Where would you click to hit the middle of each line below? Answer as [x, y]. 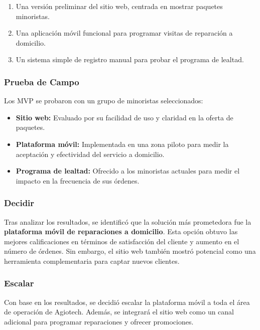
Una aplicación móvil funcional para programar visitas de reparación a [124, 33]
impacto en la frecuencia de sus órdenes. [78, 180]
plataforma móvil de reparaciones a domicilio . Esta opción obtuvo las [121, 231]
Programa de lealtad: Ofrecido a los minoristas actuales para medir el [128, 171]
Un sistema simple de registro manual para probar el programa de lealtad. [130, 59]
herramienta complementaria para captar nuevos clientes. [92, 261]
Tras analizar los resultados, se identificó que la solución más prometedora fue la [128, 221]
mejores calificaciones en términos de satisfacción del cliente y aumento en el [122, 241]
